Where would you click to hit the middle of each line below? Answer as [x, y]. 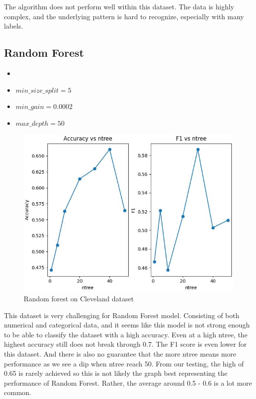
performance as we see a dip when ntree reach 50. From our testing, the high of [124, 363]
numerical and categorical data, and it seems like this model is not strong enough [127, 325]
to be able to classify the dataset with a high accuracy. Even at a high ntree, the [126, 334]
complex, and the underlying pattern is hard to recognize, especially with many [124, 16]
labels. [14, 26]
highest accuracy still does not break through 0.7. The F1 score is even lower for [125, 344]
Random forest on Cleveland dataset [79, 298]
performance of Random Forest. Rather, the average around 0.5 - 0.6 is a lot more [128, 382]
